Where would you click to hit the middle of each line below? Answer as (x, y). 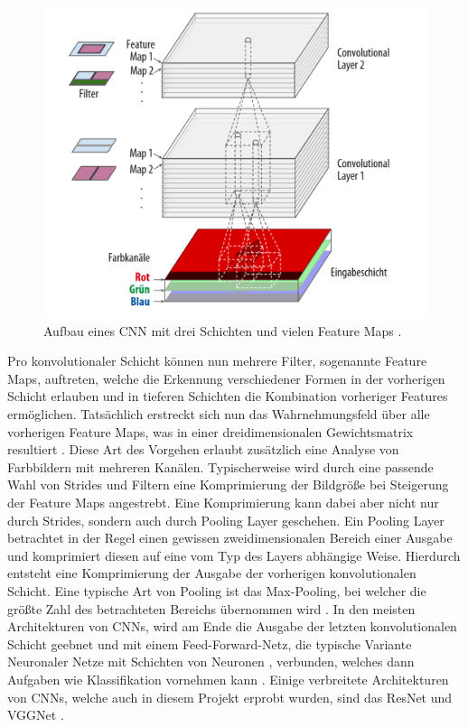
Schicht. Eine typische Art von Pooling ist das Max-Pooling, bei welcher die (217, 590)
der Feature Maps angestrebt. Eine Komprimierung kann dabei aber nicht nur (223, 503)
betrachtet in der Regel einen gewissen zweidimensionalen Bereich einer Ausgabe (230, 538)
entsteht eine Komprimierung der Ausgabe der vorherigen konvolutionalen (212, 573)
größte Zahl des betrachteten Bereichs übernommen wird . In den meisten (211, 608)
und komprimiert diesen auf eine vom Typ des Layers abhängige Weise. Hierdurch (234, 555)
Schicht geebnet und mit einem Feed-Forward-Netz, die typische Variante (210, 643)
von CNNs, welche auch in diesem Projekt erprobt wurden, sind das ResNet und (230, 697)
